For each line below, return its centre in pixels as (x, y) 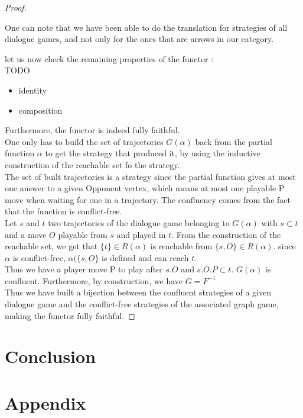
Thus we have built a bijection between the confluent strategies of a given (138, 292)
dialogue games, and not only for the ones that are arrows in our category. (139, 39)
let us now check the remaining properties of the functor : (109, 58)
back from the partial (234, 141)
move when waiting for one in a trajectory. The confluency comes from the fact (148, 199)
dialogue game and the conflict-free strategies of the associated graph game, (142, 304)
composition (40, 110)
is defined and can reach (145, 257)
